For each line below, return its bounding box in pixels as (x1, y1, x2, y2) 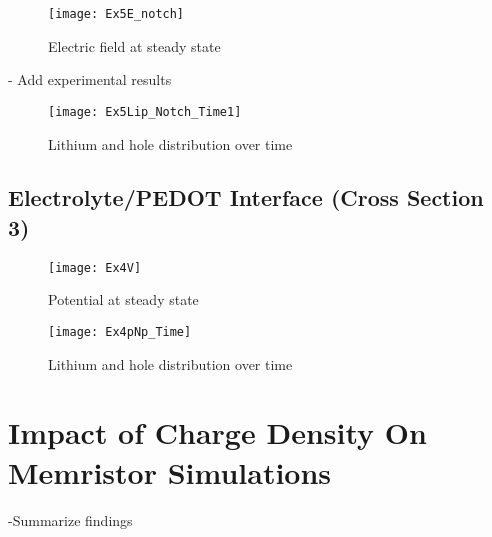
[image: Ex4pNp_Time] (48, 324, 192, 339)
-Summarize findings (8, 509, 133, 530)
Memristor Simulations (8, 451, 332, 492)
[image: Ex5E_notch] (48, 7, 185, 21)
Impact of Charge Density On (8, 412, 427, 453)
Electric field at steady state (48, 35, 221, 56)
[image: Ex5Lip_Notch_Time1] (48, 104, 242, 119)
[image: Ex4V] (48, 260, 142, 275)
